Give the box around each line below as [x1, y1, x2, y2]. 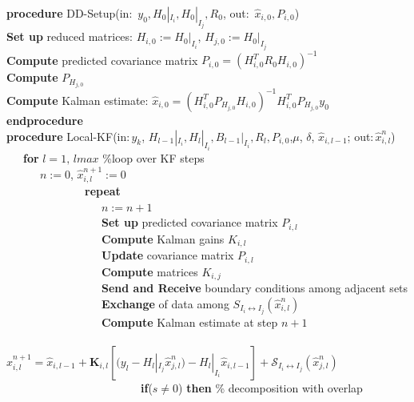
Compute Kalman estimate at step [102, 313, 278, 330]
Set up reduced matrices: [6, 28, 133, 45]
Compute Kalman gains [102, 230, 225, 247]
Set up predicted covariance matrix [102, 214, 278, 231]
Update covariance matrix [102, 247, 234, 263]
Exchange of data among [102, 295, 229, 312]
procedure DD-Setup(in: [6, 5, 133, 21]
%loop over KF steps [102, 150, 205, 166]
